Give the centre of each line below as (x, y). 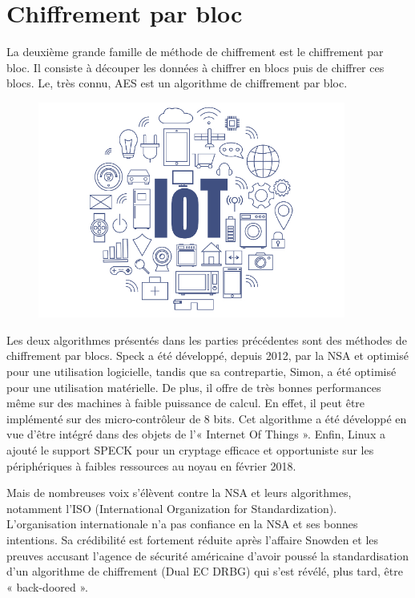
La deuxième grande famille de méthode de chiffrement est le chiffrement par (195, 52)
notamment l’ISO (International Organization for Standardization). (172, 508)
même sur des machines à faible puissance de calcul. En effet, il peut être (186, 403)
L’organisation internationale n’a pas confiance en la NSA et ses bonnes (182, 524)
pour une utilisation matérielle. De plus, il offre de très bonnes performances (194, 387)
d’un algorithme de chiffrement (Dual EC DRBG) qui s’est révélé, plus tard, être (205, 571)
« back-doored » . (47, 586)
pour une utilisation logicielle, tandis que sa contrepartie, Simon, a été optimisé (201, 371)
